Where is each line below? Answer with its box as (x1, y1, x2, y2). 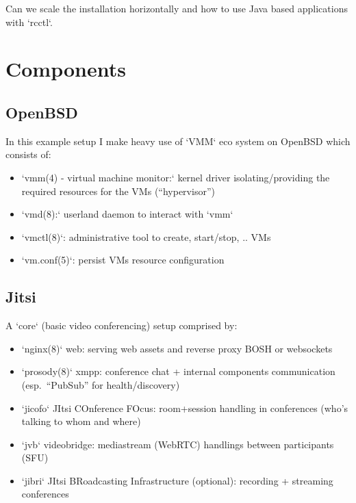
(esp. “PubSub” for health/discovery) (21, 377, 180, 391)
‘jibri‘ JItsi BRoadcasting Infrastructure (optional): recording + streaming (21, 473, 333, 487)
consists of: (5, 147, 51, 162)
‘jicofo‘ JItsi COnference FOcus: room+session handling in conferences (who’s (21, 400, 348, 415)
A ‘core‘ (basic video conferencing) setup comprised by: (5, 318, 238, 333)
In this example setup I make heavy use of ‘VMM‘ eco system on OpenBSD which (5, 133, 351, 148)
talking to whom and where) (21, 414, 141, 428)
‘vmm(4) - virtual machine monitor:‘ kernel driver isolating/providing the (21, 170, 330, 184)
